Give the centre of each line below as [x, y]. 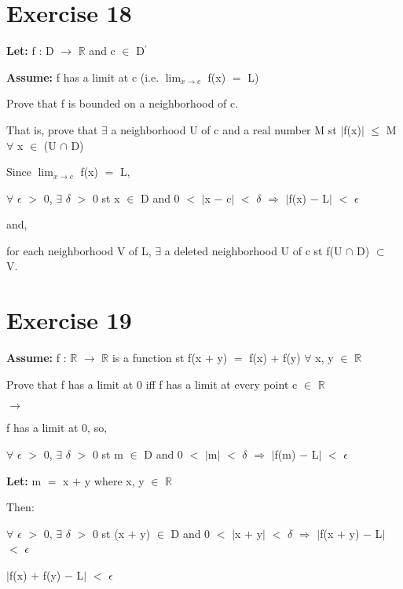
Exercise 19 [69, 320]
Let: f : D [30, 51]
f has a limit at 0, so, [57, 428]
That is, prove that [52, 129]
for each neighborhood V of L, [79, 250]
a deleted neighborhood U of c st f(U [253, 250]
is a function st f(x [157, 358]
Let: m [24, 480]
